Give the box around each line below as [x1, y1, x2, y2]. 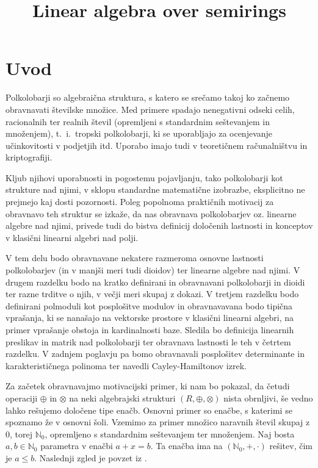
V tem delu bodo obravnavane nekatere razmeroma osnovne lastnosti [5, 251, 264, 264]
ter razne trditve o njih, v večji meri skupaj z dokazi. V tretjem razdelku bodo [5, 287, 299, 300]
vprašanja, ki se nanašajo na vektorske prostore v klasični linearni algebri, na [5, 311, 294, 324]
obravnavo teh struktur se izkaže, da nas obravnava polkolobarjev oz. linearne [5, 207, 297, 220]
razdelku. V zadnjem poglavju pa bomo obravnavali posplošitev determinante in [5, 347, 305, 360]
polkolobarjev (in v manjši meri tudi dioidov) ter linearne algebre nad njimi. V [5, 264, 300, 276]
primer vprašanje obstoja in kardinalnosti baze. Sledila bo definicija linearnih [5, 323, 294, 336]
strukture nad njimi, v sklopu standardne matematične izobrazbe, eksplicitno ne [5, 183, 305, 196]
